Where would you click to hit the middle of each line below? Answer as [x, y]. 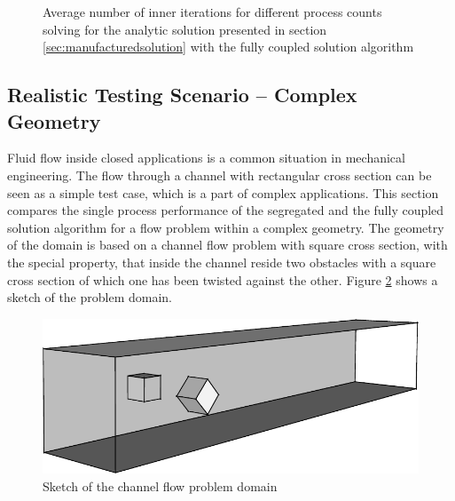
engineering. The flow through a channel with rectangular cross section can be [220, 175]
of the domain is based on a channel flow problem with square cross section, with [227, 245]
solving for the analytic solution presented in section [185, 29]
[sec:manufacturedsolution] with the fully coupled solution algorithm [228, 47]
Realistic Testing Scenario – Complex [182, 95]
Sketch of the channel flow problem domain [160, 485]
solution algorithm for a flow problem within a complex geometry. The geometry [226, 227]
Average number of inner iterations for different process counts [212, 12]
